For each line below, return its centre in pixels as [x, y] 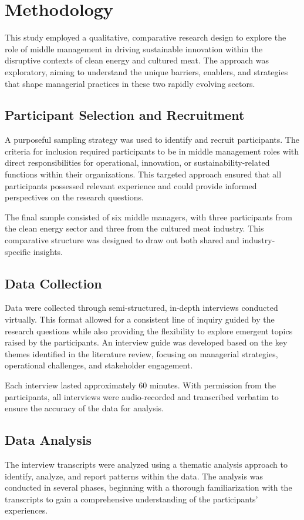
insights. [48, 251]
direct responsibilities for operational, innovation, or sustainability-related [137, 162]
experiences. [26, 510]
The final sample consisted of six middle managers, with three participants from [148, 217]
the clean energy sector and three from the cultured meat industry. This [134, 228]
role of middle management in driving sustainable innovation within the [134, 48]
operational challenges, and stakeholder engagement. [99, 365]
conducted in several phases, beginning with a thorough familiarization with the [148, 487]
